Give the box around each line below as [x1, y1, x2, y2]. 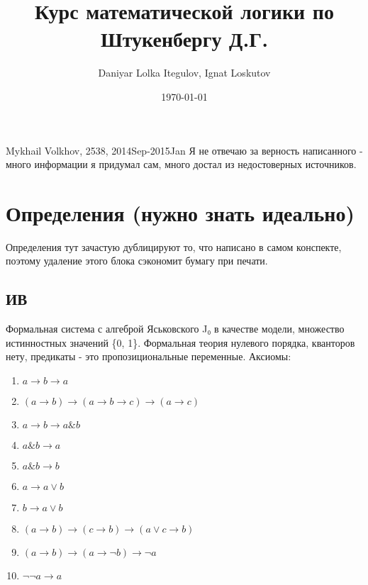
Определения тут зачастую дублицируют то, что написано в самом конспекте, [6, 239, 342, 254]
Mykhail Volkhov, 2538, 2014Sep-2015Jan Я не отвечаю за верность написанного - [6, 143, 363, 157]
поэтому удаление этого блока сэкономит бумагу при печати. [6, 253, 268, 268]
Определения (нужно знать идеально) [6, 198, 355, 227]
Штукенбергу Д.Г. [100, 24, 269, 53]
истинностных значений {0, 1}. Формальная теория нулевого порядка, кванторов [6, 335, 355, 350]
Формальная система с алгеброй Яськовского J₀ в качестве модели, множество [6, 321, 345, 336]
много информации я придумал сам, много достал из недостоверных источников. [6, 157, 357, 172]
